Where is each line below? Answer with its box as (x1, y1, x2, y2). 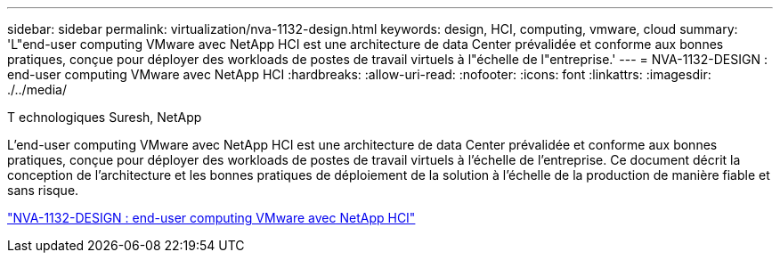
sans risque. (7, 183, 79, 198)
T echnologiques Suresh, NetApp (7, 110, 202, 125)
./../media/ (7, 82, 67, 97)
